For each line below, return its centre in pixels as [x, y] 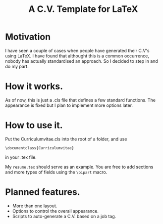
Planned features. [43, 192]
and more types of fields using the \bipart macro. [56, 172]
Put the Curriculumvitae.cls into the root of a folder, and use [66, 139]
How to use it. [34, 125]
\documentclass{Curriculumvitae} [40, 148]
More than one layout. [35, 206]
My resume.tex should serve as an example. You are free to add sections [79, 167]
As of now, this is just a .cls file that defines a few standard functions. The [81, 100]
